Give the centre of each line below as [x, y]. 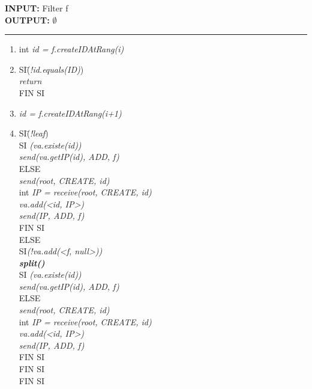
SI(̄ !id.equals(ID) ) [51, 69]
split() [32, 262]
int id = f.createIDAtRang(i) [71, 49]
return [30, 81]
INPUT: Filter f [37, 8]
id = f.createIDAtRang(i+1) [70, 113]
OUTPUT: [27, 20]
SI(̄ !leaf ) [34, 133]
